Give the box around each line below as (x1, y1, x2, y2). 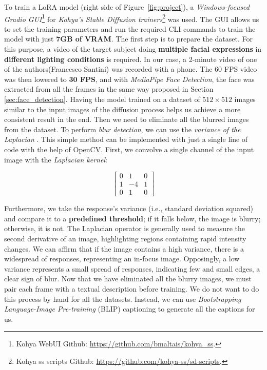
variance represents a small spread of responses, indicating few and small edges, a (4, 263, 260, 274)
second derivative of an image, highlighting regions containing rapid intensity (4, 233, 246, 244)
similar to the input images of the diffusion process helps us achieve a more (4, 104, 241, 114)
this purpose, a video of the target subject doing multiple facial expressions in (4, 44, 262, 54)
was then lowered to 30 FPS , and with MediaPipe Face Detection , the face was (4, 73, 255, 84)
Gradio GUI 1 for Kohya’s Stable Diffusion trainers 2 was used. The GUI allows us (4, 12, 259, 24)
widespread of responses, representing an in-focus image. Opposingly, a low (4, 253, 240, 264)
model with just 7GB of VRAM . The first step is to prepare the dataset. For (4, 33, 253, 44)
